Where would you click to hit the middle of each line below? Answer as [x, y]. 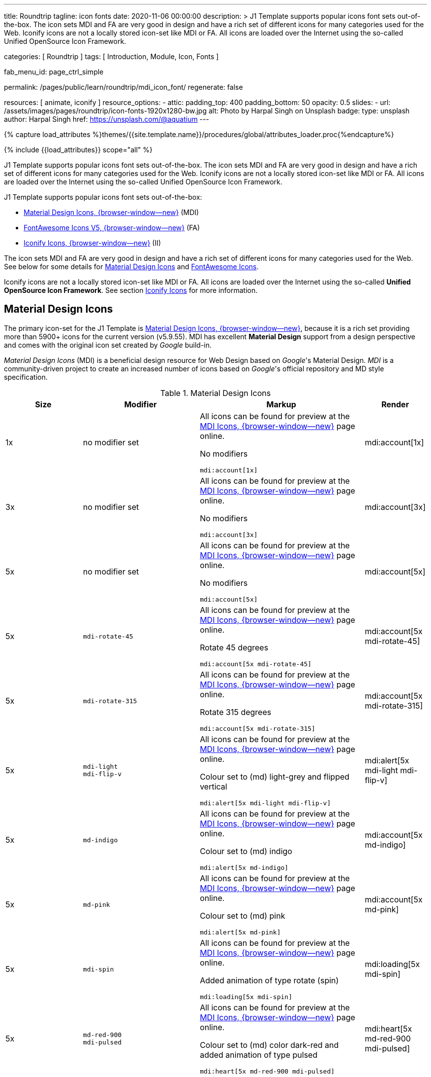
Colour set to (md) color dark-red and [269, 1045]
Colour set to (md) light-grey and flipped [275, 776]
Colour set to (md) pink [243, 915]
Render [395, 404]
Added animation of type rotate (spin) [269, 980]
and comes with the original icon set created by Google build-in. [108, 345]
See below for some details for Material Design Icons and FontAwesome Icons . [131, 267]
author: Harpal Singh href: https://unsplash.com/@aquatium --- [107, 119]
